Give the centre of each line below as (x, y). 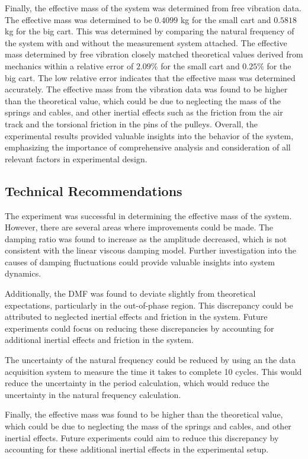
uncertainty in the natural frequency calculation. (93, 394)
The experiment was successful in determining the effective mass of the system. (148, 215)
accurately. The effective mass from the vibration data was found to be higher (146, 89)
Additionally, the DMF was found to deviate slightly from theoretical (130, 293)
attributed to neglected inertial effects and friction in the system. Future (136, 317)
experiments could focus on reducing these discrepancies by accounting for (139, 328)
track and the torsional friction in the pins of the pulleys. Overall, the (131, 123)
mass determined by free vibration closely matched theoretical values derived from (154, 54)
